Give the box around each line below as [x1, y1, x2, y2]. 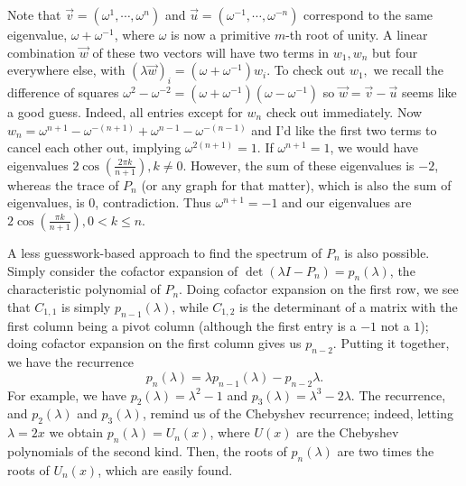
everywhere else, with [7, 60, 126, 79]
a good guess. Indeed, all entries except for [7, 102, 243, 121]
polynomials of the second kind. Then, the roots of [7, 441, 287, 460]
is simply [61, 297, 111, 316]
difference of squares [7, 82, 119, 101]
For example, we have [7, 385, 127, 404]
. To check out [266, 60, 346, 79]
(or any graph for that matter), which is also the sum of [141, 175, 452, 194]
